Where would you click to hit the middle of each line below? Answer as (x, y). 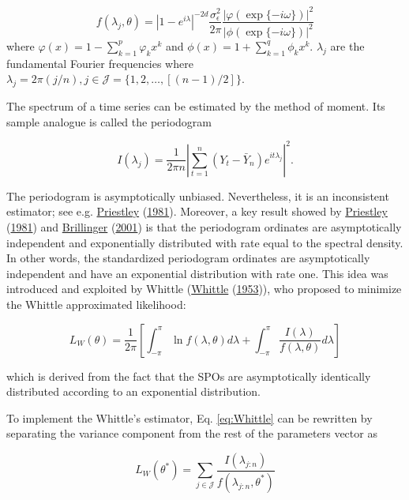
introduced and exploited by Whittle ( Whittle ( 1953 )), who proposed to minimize (204, 289)
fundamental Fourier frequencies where (100, 63)
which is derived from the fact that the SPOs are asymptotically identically (189, 376)
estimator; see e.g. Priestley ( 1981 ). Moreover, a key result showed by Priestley (197, 211)
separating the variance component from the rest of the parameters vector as (192, 433)
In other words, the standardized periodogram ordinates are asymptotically (188, 258)
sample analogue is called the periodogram (109, 121)
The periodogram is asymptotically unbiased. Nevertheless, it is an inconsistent (198, 195)
